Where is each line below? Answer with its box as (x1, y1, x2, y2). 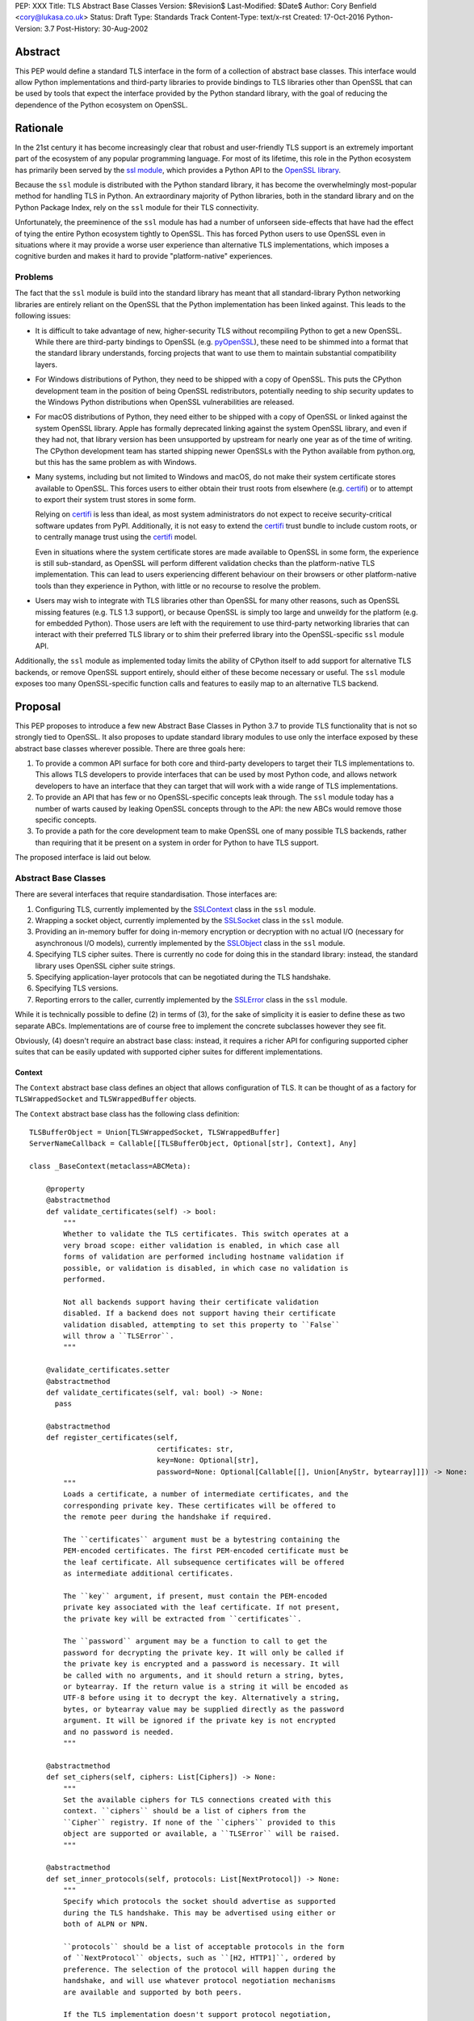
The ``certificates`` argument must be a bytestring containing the (63, 1534, 341, 1544)
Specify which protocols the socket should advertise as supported (63, 1897, 336, 1906)
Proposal (15, 699, 61, 713)
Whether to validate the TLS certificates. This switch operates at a (63, 1230, 349, 1238)
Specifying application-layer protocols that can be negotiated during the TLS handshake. (35, 973, 331, 981)
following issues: (15, 311, 71, 321)
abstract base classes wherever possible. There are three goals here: (15, 744, 245, 753)
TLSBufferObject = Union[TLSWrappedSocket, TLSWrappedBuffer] (29, 1128, 281, 1137)
